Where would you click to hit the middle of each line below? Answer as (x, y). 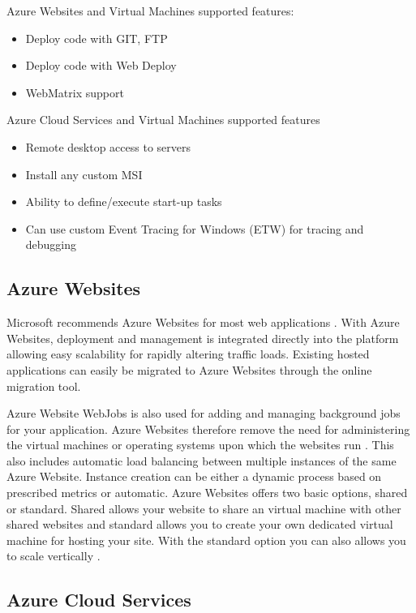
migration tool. (44, 386)
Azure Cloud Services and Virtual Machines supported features (163, 120)
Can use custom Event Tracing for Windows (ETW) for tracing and (195, 228)
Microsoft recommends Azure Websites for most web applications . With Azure (203, 322)
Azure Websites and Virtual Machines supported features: (150, 11)
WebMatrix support (75, 92)
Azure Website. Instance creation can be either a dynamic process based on (194, 476)
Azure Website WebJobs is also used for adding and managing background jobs (204, 413)
